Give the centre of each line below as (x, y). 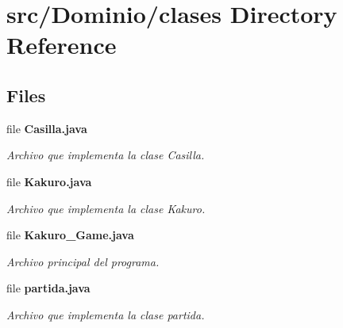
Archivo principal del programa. (83, 261)
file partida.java (48, 288)
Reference (62, 45)
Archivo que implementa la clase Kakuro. (106, 208)
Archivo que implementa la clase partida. (106, 314)
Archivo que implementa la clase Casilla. (106, 155)
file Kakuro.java (49, 181)
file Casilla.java (47, 128)
